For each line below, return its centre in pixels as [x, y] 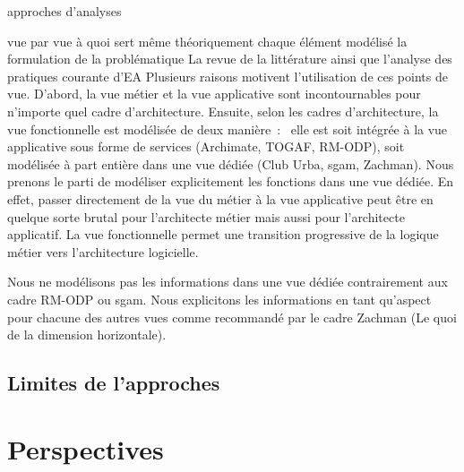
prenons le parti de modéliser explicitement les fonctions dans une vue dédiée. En [231, 181]
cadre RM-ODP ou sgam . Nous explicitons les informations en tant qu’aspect [219, 299]
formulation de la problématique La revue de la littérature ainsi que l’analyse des [230, 59]
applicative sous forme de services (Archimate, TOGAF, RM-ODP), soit [206, 146]
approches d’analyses [64, 11]
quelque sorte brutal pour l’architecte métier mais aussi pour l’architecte [206, 216]
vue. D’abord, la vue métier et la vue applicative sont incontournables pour [214, 94]
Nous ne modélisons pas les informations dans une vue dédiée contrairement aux [228, 282]
